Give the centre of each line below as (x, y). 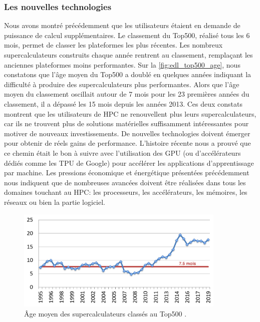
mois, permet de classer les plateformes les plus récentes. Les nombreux (113, 45)
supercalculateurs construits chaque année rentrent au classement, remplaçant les (128, 55)
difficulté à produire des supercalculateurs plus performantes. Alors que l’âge (122, 84)
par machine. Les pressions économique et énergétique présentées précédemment (127, 173)
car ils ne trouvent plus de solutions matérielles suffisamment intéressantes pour (126, 123)
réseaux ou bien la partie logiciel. (55, 202)
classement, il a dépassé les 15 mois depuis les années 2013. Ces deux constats (123, 103)
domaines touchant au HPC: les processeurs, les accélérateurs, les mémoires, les (126, 192)
